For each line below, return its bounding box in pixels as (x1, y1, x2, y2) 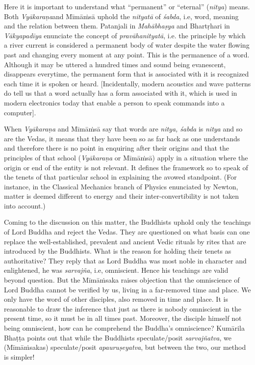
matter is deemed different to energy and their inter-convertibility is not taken (4, 191, 239, 201)
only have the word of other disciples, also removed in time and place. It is (4, 294, 228, 304)
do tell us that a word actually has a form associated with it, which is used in (4, 88, 237, 98)
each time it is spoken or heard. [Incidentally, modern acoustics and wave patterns (4, 78, 251, 88)
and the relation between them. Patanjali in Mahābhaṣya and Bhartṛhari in (4, 21, 230, 31)
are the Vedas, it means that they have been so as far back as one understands (4, 133, 240, 143)
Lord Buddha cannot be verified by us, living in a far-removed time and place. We (4, 284, 251, 294)
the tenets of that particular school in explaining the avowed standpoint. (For (4, 172, 237, 182)
